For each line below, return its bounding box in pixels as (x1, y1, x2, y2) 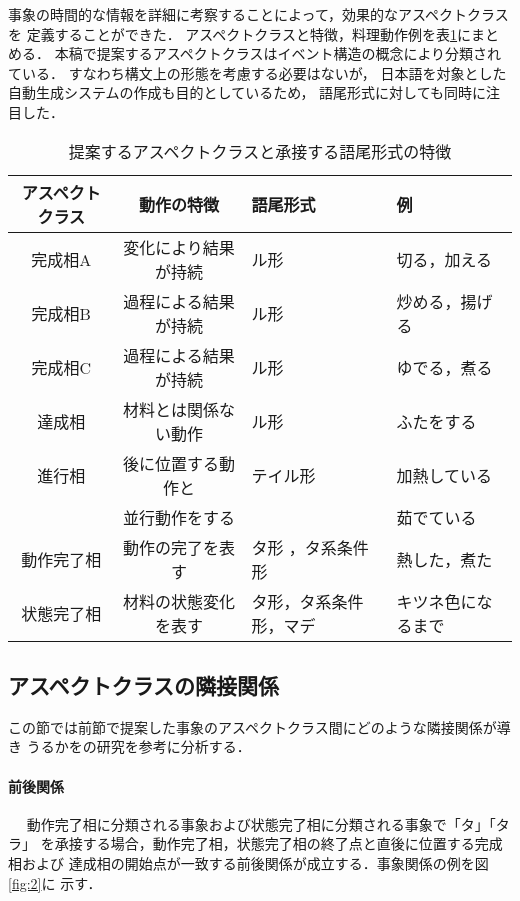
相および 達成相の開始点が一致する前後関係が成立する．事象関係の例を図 (8, 852, 489, 873)
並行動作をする (122, 505, 235, 529)
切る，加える (396, 247, 493, 271)
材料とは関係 (122, 397, 219, 421)
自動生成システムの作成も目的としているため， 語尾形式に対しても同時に (8, 82, 486, 103)
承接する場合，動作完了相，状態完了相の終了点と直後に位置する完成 (54, 833, 503, 854)
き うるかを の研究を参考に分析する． (8, 736, 251, 757)
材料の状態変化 (122, 589, 235, 613)
